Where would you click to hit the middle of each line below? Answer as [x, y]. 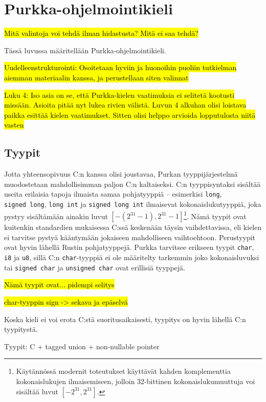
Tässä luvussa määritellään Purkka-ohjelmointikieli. [85, 50]
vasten [14, 125]
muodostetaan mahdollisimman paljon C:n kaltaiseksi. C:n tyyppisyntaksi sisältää [132, 184]
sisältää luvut [37, 391]
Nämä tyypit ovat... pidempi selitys [59, 284]
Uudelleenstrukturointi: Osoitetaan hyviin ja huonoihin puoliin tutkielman [120, 67]
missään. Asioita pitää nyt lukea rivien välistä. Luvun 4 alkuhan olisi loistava [125, 105]
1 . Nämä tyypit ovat [215, 215]
